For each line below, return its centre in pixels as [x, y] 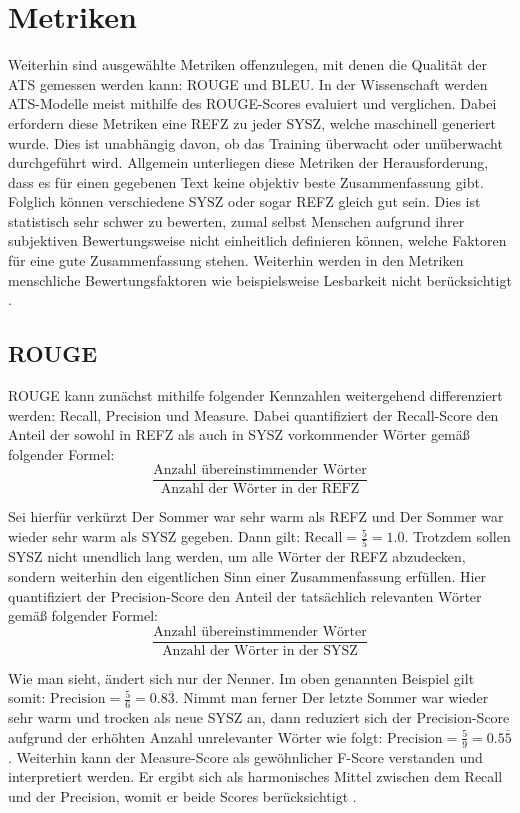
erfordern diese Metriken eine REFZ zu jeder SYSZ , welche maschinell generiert [252, 122]
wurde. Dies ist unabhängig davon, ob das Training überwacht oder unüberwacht [255, 142]
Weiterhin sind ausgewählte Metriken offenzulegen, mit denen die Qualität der [248, 64]
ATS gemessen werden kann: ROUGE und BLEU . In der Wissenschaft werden [248, 83]
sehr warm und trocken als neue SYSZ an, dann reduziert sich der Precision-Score [259, 717]
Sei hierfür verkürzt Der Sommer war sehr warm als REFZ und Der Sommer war [256, 516]
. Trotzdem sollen [457, 536]
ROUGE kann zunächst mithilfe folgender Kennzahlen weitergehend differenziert [255, 395]
